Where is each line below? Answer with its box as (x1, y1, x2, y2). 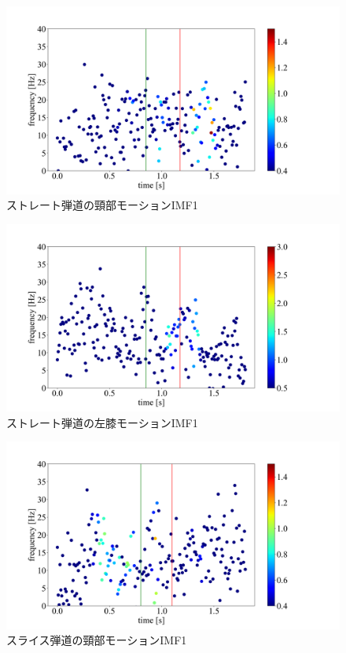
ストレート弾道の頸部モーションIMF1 (6, 197, 198, 213)
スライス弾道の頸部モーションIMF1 (6, 632, 187, 648)
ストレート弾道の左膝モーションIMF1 (6, 414, 198, 430)
